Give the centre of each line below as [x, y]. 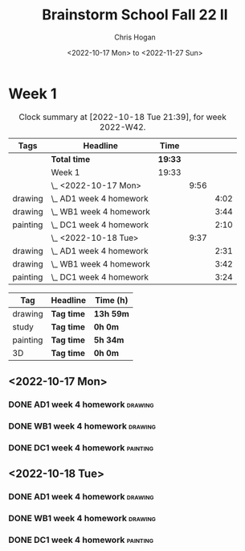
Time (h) [112, 300]
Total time [71, 159]
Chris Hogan [135, 37]
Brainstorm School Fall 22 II [135, 15]
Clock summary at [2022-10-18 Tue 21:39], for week [122, 117]
